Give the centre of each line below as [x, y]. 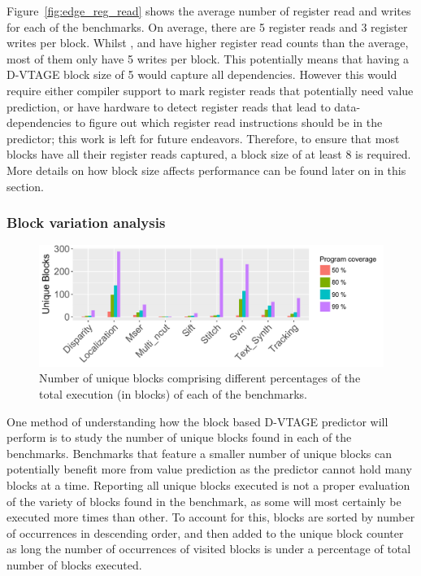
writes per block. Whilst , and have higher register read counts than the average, [208, 43]
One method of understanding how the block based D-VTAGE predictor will [197, 421]
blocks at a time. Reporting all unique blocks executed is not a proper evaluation [208, 484]
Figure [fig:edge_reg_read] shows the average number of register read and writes [209, 11]
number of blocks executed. [74, 564]
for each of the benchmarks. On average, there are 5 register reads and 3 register [207, 26]
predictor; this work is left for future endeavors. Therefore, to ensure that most [203, 138]
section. [25, 186]
